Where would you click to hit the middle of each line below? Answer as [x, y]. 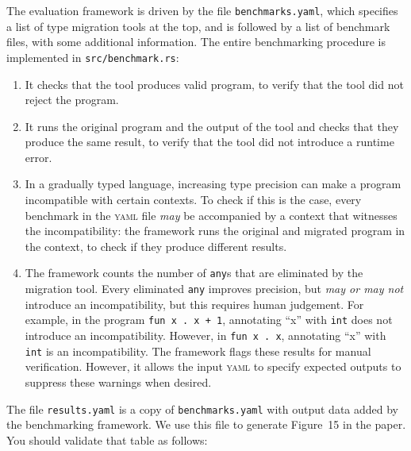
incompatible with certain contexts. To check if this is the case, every [193, 200]
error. [38, 157]
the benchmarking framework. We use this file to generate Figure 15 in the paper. [206, 424]
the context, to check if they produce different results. [156, 246]
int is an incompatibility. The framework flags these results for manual [198, 351]
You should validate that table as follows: [107, 439]
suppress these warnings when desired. [118, 382]
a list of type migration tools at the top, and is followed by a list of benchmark [198, 26]
